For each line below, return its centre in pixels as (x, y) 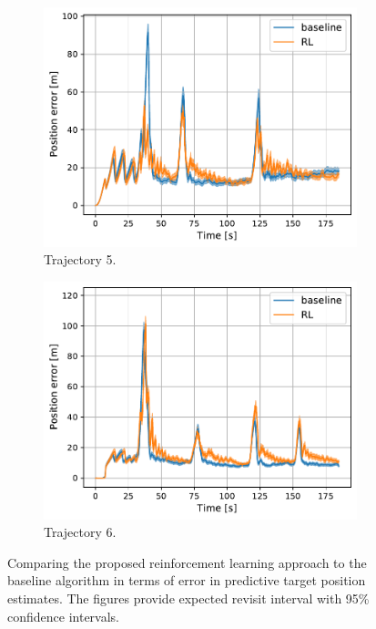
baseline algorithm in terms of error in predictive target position (187, 580)
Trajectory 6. (80, 532)
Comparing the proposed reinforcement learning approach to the (187, 562)
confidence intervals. (64, 616)
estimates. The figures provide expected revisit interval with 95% (188, 598)
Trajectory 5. (80, 259)
